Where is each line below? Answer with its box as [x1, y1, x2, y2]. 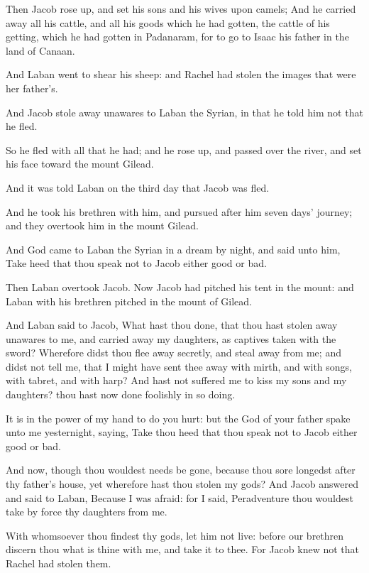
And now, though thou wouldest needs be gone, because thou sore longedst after [6, 462, 356, 477]
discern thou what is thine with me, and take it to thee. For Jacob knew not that [6, 542, 360, 557]
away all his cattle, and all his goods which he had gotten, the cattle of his [6, 15, 330, 30]
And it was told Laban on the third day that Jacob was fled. [6, 180, 270, 195]
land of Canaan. [6, 43, 75, 58]
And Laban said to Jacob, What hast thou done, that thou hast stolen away [6, 317, 338, 332]
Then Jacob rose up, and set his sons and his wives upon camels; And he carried [6, 1, 356, 16]
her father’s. [6, 80, 58, 95]
